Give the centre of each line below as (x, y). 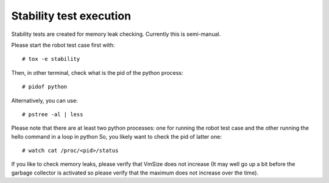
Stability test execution (71, 16)
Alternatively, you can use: (45, 100)
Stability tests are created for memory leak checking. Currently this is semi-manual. (116, 34)
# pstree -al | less (53, 114)
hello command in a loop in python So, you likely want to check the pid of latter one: (117, 136)
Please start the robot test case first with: (63, 45)
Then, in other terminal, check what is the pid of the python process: (97, 72)
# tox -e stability (51, 59)
